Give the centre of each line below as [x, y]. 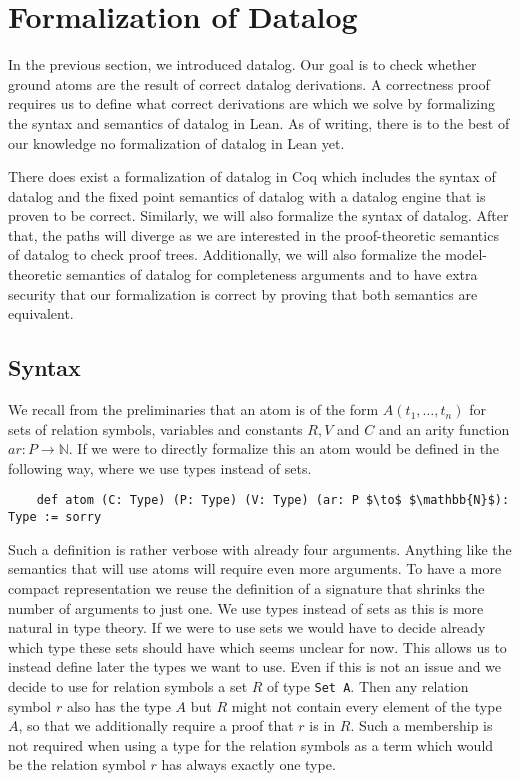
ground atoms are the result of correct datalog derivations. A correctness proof [249, 83]
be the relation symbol [77, 764]
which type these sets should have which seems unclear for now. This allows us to [257, 646]
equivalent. [41, 313]
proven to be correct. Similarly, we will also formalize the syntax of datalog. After [258, 215]
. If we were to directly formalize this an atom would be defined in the [284, 448]
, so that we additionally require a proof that [156, 725]
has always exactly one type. [248, 764]
